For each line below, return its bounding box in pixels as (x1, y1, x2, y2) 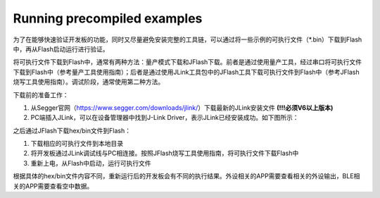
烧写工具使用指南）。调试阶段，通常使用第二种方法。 (13, 78, 165, 86)
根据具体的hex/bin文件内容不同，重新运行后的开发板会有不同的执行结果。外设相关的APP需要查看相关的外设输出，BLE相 (13, 172, 360, 180)
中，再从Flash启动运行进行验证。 (13, 44, 109, 53)
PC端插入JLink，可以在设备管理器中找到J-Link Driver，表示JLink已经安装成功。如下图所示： (30, 113, 299, 122)
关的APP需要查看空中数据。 (13, 182, 94, 190)
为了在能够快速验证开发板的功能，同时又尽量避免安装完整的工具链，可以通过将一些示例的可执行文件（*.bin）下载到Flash (13, 35, 362, 44)
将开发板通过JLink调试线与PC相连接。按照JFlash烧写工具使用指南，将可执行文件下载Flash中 (30, 149, 299, 158)
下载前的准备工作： (13, 90, 69, 99)
